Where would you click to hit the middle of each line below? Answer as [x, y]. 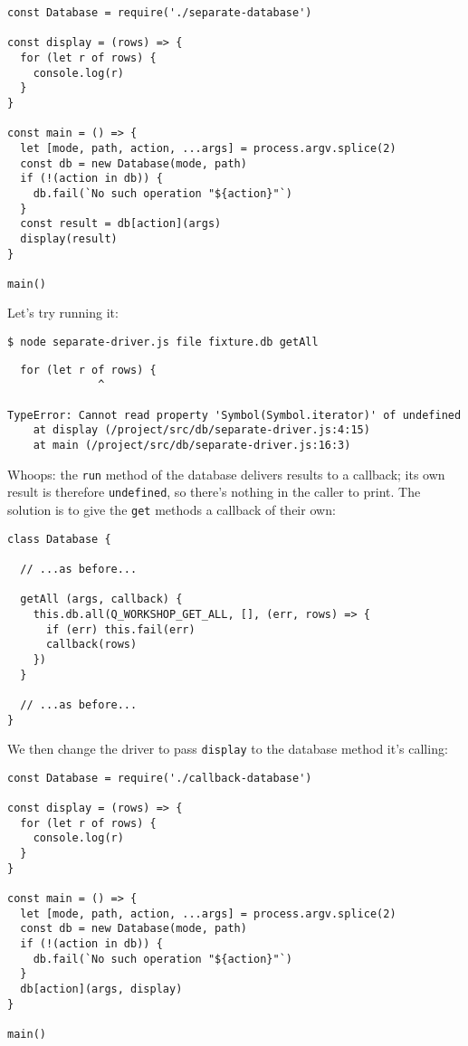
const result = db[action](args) [121, 224]
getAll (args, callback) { [101, 599]
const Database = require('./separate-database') [160, 13]
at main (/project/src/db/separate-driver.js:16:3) [192, 445]
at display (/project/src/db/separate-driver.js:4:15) [201, 430]
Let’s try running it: [63, 313]
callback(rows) [91, 645]
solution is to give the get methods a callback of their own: [172, 509]
